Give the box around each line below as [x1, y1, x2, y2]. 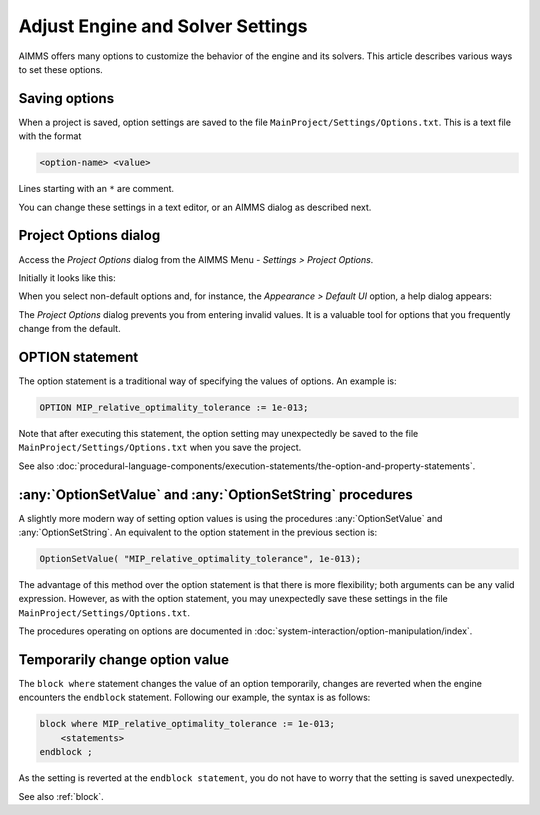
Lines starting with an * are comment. [18, 183, 175, 195]
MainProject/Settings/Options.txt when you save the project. [18, 441, 302, 454]
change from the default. [18, 323, 121, 335]
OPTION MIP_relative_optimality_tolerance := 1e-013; [39, 401, 309, 413]
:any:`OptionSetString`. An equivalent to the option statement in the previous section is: [18, 526, 378, 539]
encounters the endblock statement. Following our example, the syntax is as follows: [18, 691, 371, 704]
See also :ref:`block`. [18, 790, 104, 802]
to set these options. [18, 63, 104, 75]
